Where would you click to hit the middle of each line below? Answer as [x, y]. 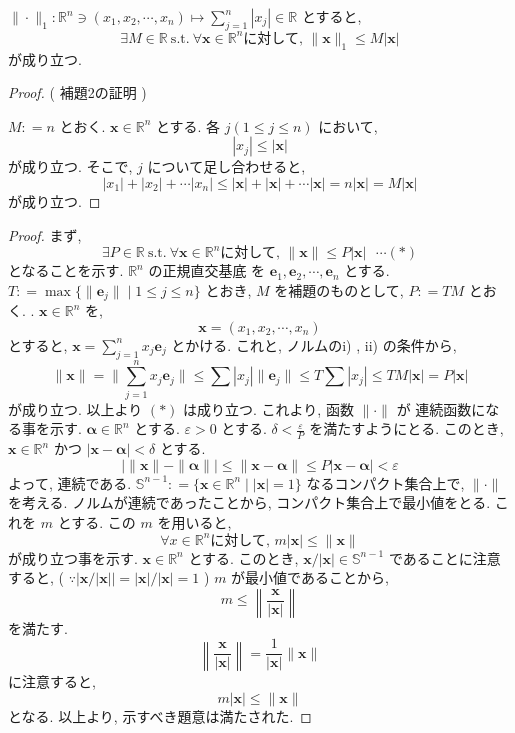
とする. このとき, [243, 557]
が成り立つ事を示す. [73, 557]
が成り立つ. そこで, [70, 166]
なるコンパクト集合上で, [385, 482]
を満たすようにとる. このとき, [406, 428]
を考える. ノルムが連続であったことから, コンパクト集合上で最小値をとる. [249, 502]
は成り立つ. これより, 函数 [268, 408]
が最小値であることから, [310, 577]
